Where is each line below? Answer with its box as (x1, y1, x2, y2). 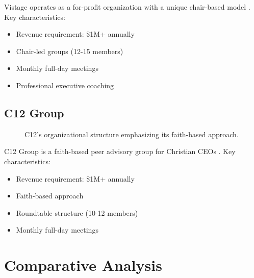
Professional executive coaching (16, 80, 114, 90)
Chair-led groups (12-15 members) (16, 45, 123, 56)
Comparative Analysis (4, 255, 162, 275)
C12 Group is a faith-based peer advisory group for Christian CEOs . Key (4, 146, 236, 157)
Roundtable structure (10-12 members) (16, 207, 138, 218)
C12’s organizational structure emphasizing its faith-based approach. (24, 129, 239, 139)
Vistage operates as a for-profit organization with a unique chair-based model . (4, 2, 250, 12)
